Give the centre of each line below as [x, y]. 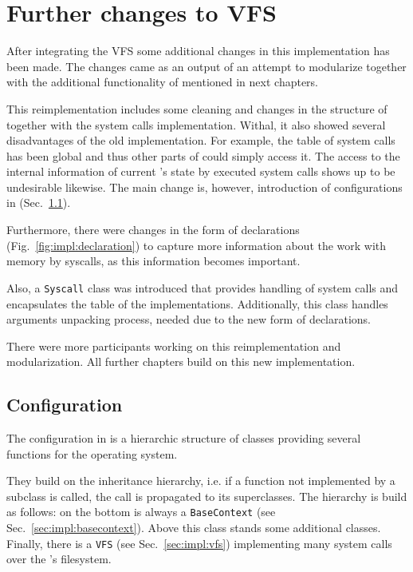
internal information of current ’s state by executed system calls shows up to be [201, 171]
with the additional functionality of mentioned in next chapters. [163, 82]
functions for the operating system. [92, 453]
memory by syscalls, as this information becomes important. [153, 261]
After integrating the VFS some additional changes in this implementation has [198, 51]
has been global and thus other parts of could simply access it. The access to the [203, 155]
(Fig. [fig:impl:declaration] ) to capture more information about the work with [197, 245]
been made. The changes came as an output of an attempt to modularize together [206, 66]
